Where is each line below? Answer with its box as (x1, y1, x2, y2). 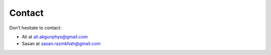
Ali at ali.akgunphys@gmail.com (22, 34, 88, 40)
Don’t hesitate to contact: (9, 25, 62, 31)
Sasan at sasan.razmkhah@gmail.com (22, 41, 101, 47)
